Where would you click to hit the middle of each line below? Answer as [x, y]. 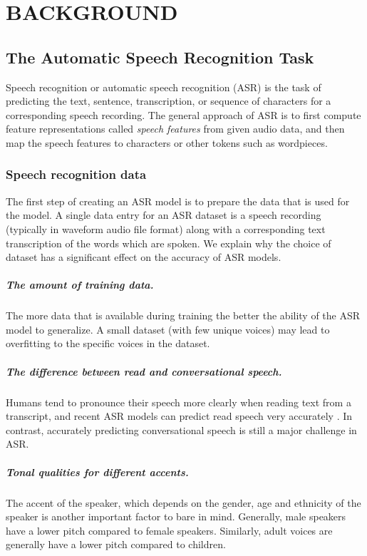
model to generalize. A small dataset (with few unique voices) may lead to [168, 329]
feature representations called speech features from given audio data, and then [175, 129]
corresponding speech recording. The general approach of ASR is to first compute [183, 114]
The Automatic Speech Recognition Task [160, 57]
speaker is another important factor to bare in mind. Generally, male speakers [176, 516]
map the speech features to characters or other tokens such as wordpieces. [167, 142]
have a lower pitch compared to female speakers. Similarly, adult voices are [169, 530]
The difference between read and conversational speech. [144, 371]
